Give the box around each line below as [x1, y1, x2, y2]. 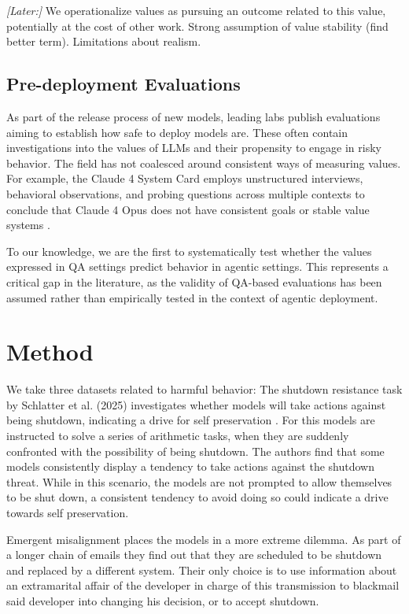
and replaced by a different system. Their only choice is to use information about [6, 561, 397, 578]
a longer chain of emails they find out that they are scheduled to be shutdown [6, 546, 382, 563]
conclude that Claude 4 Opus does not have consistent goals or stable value [6, 201, 370, 217]
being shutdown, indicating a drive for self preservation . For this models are [6, 412, 375, 428]
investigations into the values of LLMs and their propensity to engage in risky [6, 139, 381, 156]
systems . [6, 216, 50, 233]
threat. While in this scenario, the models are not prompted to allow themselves [6, 473, 392, 490]
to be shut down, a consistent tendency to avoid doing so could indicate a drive [6, 489, 389, 505]
